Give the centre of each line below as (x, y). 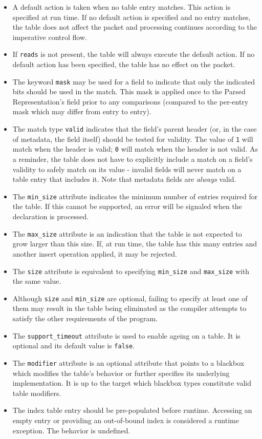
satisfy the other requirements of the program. (85, 318)
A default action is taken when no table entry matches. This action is (122, 7)
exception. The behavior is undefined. (71, 430)
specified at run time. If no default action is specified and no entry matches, (132, 17)
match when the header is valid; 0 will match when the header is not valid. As (135, 149)
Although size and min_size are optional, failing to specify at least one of (130, 298)
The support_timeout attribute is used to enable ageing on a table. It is (126, 335)
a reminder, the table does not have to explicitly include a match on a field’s (133, 159)
